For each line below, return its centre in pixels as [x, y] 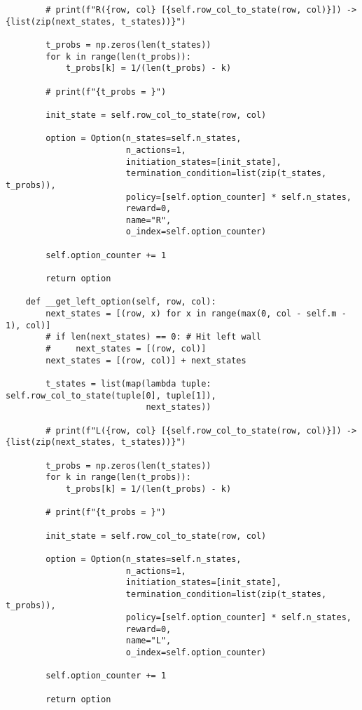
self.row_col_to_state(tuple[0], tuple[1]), [111, 395]
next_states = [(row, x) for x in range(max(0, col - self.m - [196, 314]
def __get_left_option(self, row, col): [121, 302]
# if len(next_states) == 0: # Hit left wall [154, 337]
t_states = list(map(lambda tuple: [128, 384]
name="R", [148, 220]
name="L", [148, 641]
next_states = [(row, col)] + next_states [146, 360]
